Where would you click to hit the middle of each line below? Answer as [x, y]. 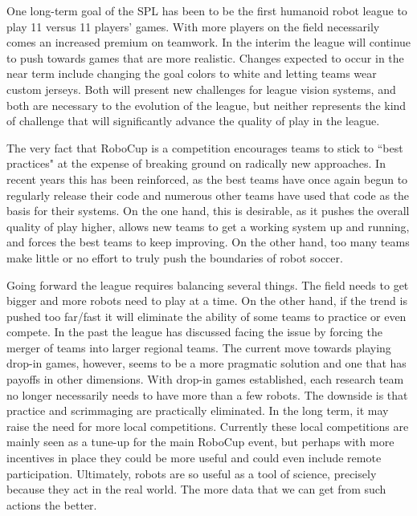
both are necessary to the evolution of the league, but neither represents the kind [206, 105]
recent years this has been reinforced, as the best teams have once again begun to [207, 179]
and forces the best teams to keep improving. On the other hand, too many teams [208, 242]
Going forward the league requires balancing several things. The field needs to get [208, 284]
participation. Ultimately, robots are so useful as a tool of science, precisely [192, 473]
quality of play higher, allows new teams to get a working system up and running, [208, 226]
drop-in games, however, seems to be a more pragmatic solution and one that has [206, 363]
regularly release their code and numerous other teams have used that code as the [208, 195]
